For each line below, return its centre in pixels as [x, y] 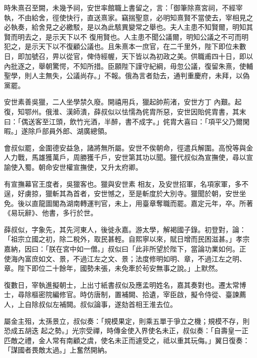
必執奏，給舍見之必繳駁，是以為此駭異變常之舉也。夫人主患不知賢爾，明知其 [128, 27]
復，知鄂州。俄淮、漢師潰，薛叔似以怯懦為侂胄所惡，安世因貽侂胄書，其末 [125, 111]
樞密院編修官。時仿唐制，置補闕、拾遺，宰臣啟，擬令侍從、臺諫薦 [139, 294]
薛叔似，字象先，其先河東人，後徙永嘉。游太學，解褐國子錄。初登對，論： [125, 229]
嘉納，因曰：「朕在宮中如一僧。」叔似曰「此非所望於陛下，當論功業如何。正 [125, 249]
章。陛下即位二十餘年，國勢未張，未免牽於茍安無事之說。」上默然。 [113, 268]
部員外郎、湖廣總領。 [76, 131]
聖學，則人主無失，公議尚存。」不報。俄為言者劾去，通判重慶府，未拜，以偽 [127, 76]
